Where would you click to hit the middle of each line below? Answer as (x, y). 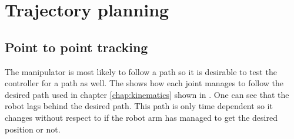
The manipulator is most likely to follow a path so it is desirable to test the (141, 71)
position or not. (33, 129)
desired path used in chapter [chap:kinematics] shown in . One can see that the (147, 94)
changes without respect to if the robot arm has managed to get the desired (141, 117)
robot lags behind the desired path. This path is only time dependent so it (139, 106)
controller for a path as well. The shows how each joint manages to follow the (144, 83)
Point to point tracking (76, 47)
